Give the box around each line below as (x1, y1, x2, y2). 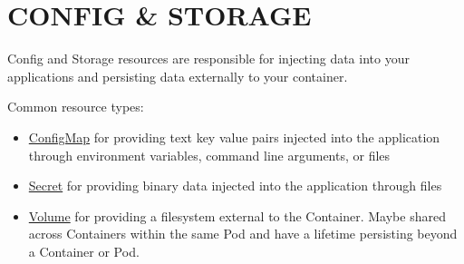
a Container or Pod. (28, 241, 140, 260)
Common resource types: (7, 97, 144, 116)
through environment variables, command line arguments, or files (28, 145, 391, 164)
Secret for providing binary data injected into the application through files (28, 176, 442, 195)
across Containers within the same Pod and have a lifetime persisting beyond (28, 224, 458, 243)
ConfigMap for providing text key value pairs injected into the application (28, 127, 440, 146)
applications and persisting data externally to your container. (7, 66, 348, 85)
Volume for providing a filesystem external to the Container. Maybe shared (28, 206, 446, 225)
